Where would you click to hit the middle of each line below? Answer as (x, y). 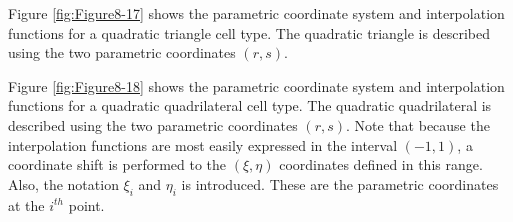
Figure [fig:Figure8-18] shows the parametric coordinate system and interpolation (256, 85)
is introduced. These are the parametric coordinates (340, 183)
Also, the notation (63, 183)
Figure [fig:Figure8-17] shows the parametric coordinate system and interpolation (256, 13)
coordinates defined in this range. (381, 164)
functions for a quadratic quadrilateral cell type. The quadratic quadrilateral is (250, 105)
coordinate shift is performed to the (117, 164)
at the (26, 204)
